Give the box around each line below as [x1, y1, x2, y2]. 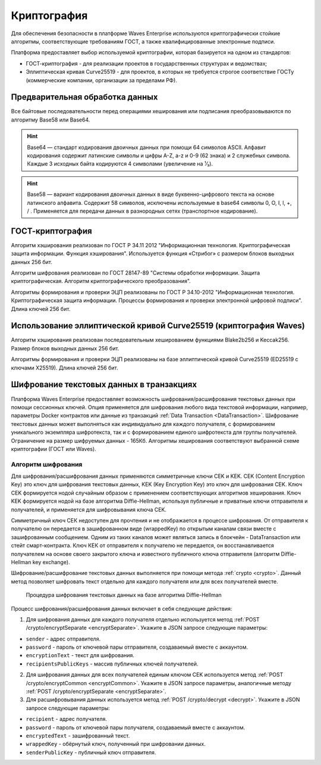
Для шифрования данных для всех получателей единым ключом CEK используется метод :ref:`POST [26, 671, 284, 679]
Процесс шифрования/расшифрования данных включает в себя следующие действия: [11, 605, 232, 612]
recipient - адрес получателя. [26, 716, 107, 723]
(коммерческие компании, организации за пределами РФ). [26, 76, 178, 83]
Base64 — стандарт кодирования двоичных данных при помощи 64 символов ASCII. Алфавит [27, 144, 266, 151]
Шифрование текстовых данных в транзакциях [11, 380, 197, 390]
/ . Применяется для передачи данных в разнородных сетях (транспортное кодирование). [27, 207, 258, 214]
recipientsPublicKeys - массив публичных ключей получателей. [26, 660, 199, 667]
